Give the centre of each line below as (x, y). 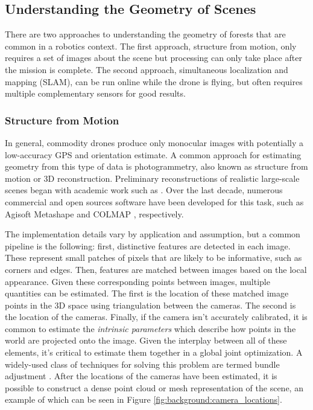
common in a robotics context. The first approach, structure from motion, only (151, 46)
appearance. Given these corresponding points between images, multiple (138, 281)
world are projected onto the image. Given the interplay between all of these (146, 340)
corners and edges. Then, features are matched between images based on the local (156, 269)
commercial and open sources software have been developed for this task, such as (154, 201)
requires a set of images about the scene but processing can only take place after (153, 58)
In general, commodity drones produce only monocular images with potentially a (154, 142)
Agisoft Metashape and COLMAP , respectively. (94, 213)
